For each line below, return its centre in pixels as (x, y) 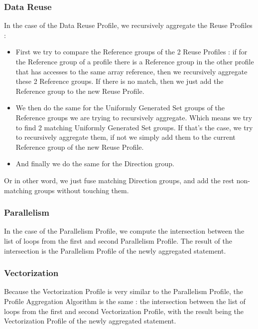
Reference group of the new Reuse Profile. (80, 147)
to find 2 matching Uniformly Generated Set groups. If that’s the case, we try (134, 127)
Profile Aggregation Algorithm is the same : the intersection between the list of (125, 301)
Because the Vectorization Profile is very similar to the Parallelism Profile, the (124, 291)
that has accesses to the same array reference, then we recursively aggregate (131, 71)
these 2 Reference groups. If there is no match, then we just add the (120, 81)
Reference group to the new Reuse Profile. (80, 91)
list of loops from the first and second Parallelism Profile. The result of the (118, 240)
